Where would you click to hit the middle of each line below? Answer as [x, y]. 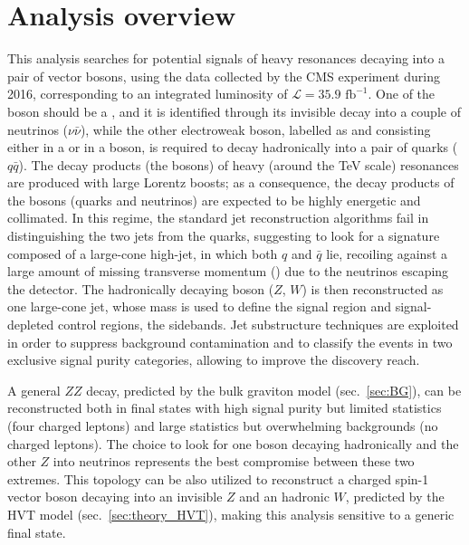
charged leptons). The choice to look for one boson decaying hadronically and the [233, 443]
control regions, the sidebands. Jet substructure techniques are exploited [258, 325]
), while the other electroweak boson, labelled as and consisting [255, 129]
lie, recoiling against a [387, 253]
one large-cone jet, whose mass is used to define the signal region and [199, 306]
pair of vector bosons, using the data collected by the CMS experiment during [224, 76]
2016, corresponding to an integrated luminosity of [148, 94]
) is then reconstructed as [373, 288]
